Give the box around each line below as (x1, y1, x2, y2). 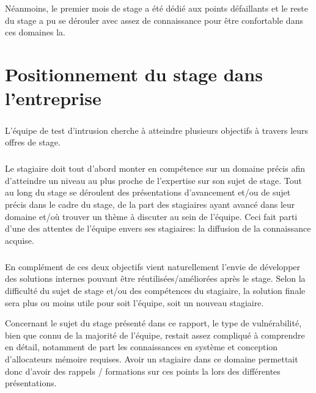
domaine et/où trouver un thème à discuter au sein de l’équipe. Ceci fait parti (5, 210, 298, 222)
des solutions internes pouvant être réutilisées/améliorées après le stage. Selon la (5, 272, 306, 285)
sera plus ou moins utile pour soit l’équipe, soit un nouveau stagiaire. (5, 296, 264, 309)
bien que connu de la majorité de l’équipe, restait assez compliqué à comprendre (5, 328, 305, 341)
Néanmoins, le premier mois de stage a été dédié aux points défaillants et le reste (5, 2, 308, 14)
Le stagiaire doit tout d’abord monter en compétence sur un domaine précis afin (5, 162, 306, 175)
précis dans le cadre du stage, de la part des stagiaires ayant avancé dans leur (5, 198, 295, 211)
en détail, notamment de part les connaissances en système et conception (5, 340, 278, 353)
